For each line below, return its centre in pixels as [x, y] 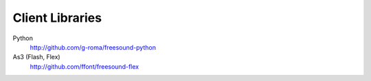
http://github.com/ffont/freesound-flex [85, 66]
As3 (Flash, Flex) [37, 57]
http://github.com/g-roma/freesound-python [93, 47]
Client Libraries [57, 18]
